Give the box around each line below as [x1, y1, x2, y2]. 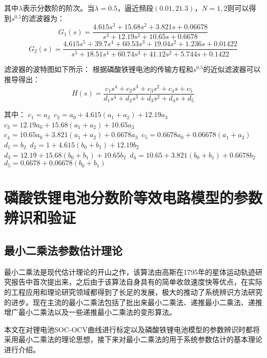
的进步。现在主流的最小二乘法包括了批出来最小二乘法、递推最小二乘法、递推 [4, 296, 262, 307]
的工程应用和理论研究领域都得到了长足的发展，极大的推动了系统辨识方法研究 [4, 287, 262, 297]
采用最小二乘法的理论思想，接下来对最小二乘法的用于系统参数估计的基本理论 [4, 334, 262, 345]
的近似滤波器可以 [203, 64, 261, 74]
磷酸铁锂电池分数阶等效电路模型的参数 [4, 187, 263, 208]
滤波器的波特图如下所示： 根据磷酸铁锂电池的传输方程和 [4, 64, 193, 74]
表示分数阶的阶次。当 [23, 3, 95, 13]
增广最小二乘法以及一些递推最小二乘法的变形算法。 [4, 307, 176, 317]
